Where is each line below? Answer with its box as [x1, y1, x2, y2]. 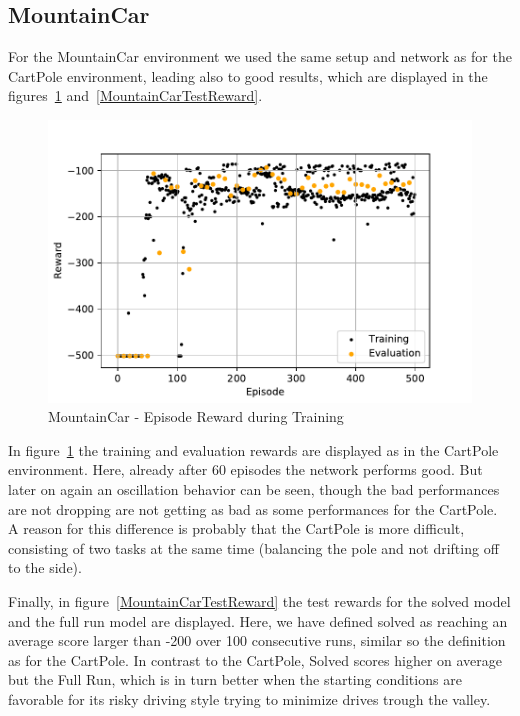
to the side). [8, 557, 82, 578]
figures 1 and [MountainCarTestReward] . [8, 85, 263, 106]
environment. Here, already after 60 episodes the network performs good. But [8, 459, 483, 480]
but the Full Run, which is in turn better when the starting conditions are [8, 669, 462, 690]
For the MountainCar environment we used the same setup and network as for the [8, 46, 512, 67]
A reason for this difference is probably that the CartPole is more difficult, [8, 518, 465, 539]
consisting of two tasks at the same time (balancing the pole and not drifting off [8, 537, 499, 558]
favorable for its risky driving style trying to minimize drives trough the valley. [8, 688, 491, 709]
